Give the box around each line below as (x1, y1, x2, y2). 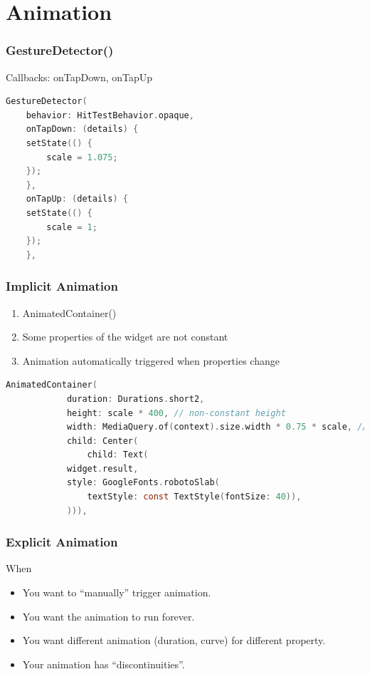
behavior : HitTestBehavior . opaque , (26, 110, 194, 120)
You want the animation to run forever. (22, 608, 195, 623)
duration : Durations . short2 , (66, 393, 205, 404)
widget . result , (66, 463, 139, 474)
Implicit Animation (6, 277, 118, 295)
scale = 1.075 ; (46, 152, 118, 162)
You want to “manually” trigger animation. (22, 585, 211, 600)
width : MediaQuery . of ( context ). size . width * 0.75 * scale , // (66, 422, 368, 432)
